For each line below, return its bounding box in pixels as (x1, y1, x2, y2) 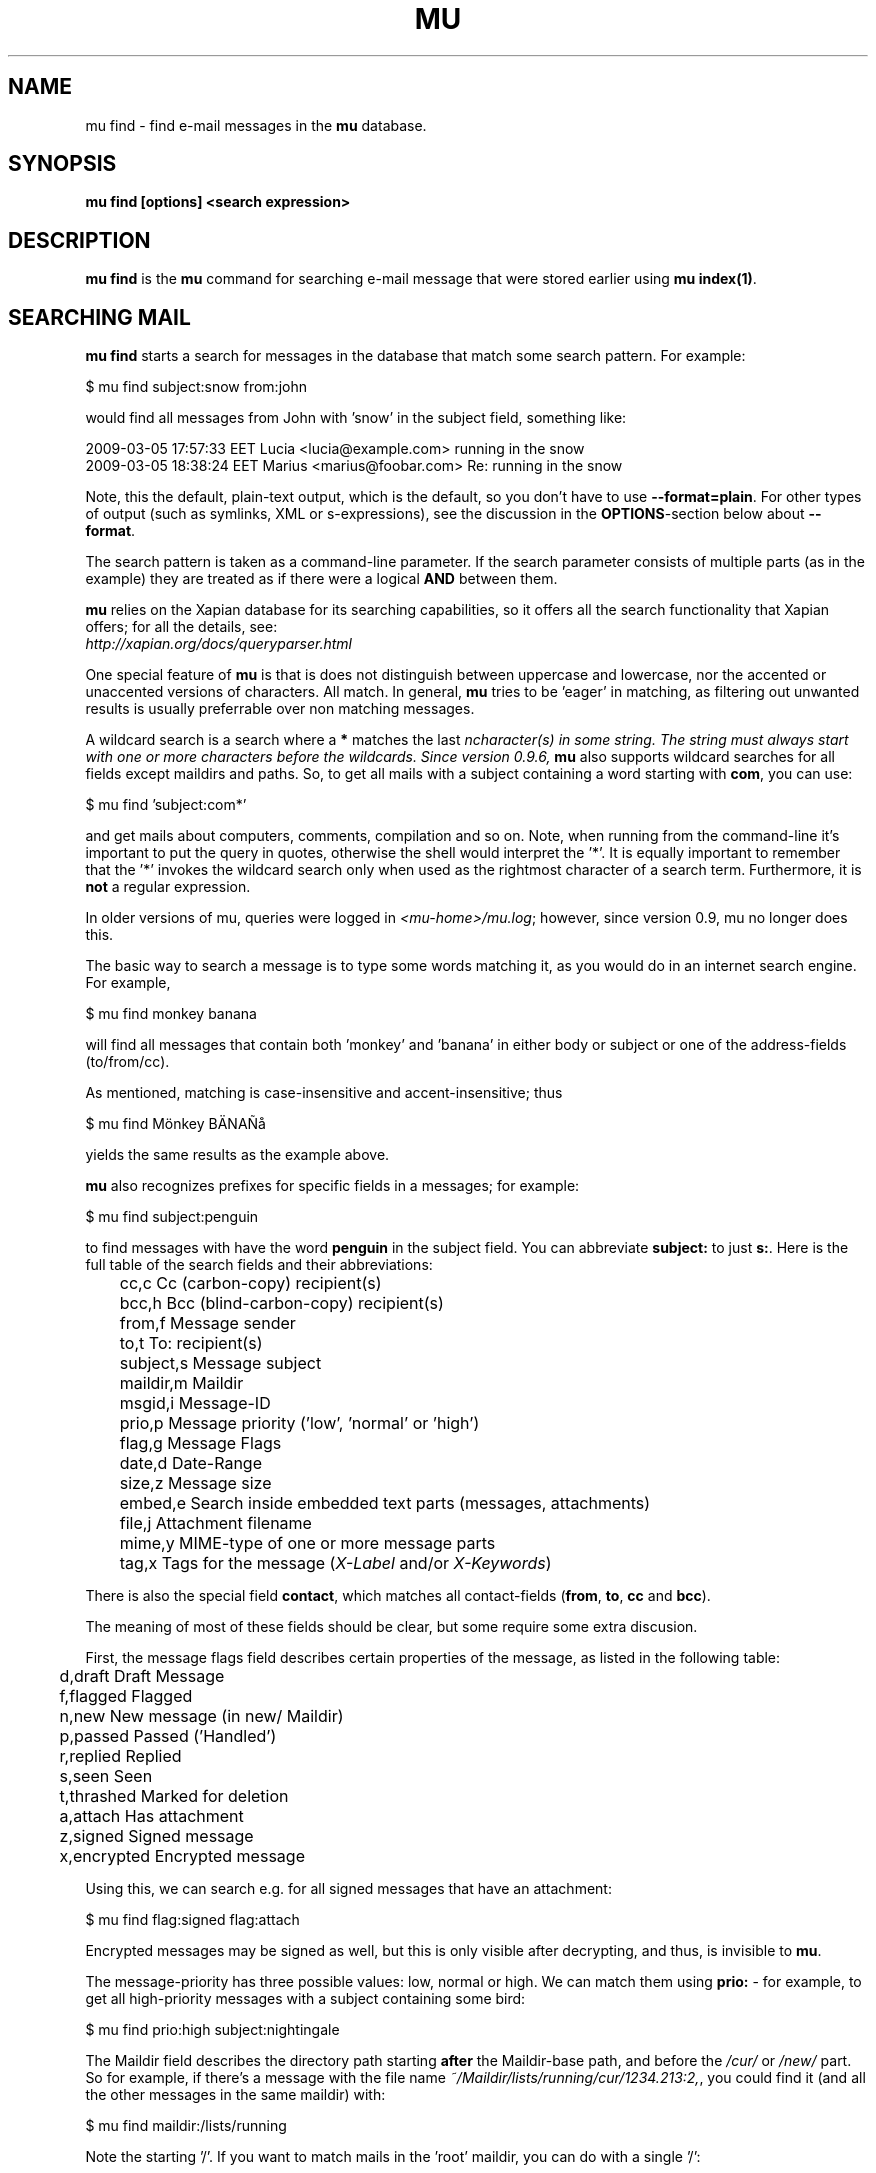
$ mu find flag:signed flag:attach (85, 1911, 300, 1929)
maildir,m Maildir (119, 1373, 244, 1394)
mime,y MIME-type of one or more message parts (119, 1533, 496, 1554)
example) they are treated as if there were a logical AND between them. (85, 570, 558, 588)
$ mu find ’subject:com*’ (85, 796, 247, 814)
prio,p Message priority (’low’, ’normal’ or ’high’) (119, 1413, 480, 1434)
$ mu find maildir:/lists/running (85, 2117, 287, 2135)
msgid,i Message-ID (119, 1393, 271, 1414)
